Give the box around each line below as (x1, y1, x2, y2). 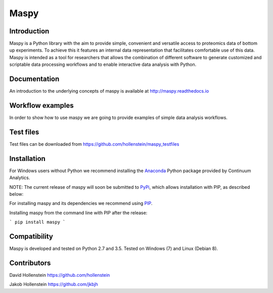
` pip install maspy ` (9, 219, 66, 225)
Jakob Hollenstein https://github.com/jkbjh (9, 281, 98, 287)
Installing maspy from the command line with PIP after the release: (9, 210, 148, 216)
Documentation (9, 75, 60, 83)
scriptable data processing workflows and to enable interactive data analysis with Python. (9, 61, 197, 68)
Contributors (9, 259, 51, 267)
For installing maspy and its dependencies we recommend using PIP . (9, 200, 153, 206)
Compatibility (9, 232, 53, 241)
